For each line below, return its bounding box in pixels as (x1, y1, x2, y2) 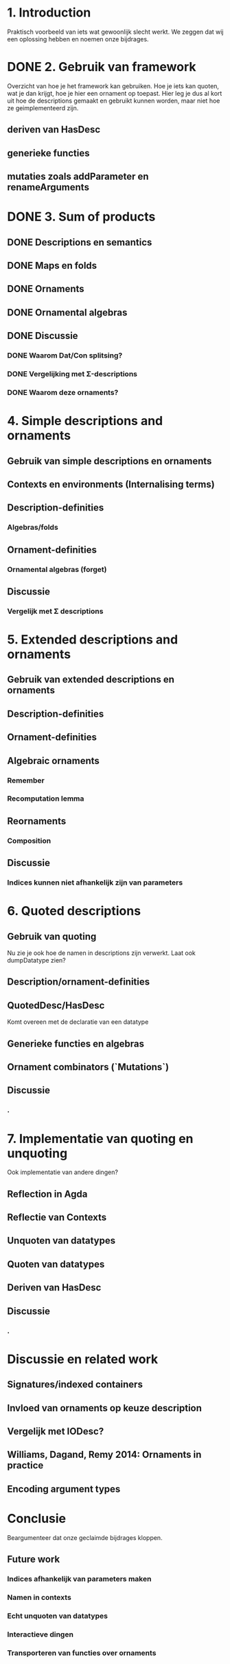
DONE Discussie (7, 330, 78, 342)
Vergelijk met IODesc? (7, 1425, 104, 1437)
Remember (7, 775, 45, 785)
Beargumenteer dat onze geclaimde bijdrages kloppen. (7, 1533, 163, 1541)
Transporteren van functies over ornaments (7, 1648, 157, 1658)
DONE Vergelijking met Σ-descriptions (7, 369, 137, 379)
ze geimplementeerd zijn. (7, 103, 79, 112)
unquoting (7, 1145, 68, 1161)
